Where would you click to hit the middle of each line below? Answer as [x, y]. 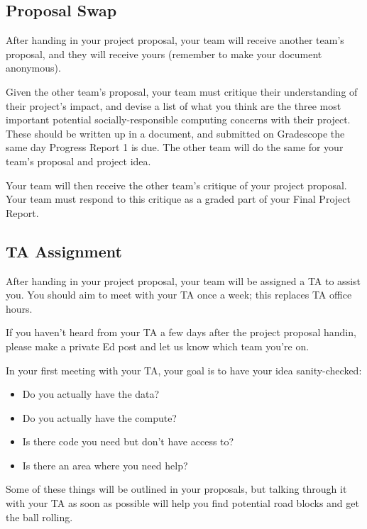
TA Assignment [64, 251]
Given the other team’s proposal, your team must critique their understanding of [182, 91]
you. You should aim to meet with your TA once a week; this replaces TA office [179, 295]
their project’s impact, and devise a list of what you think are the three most [174, 105]
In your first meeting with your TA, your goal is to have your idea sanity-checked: [184, 370]
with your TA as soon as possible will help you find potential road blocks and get [182, 503]
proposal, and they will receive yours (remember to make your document [164, 54]
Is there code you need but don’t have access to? [128, 441]
